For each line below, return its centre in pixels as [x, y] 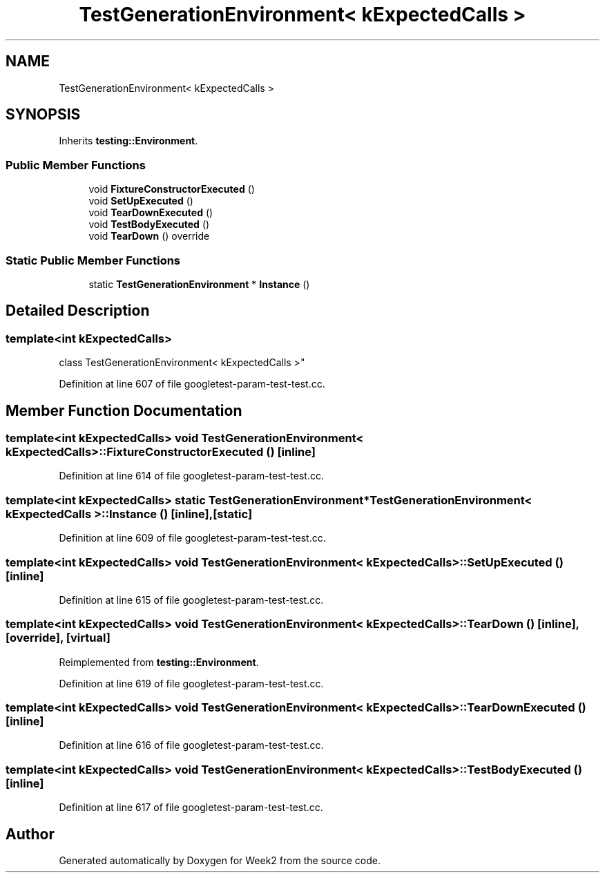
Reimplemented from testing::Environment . [159, 662]
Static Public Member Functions [93, 260]
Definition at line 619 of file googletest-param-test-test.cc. [191, 683]
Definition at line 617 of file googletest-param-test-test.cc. [191, 808]
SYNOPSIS [43, 115]
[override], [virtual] [58, 638]
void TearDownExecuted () [151, 213]
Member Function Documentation [124, 410]
